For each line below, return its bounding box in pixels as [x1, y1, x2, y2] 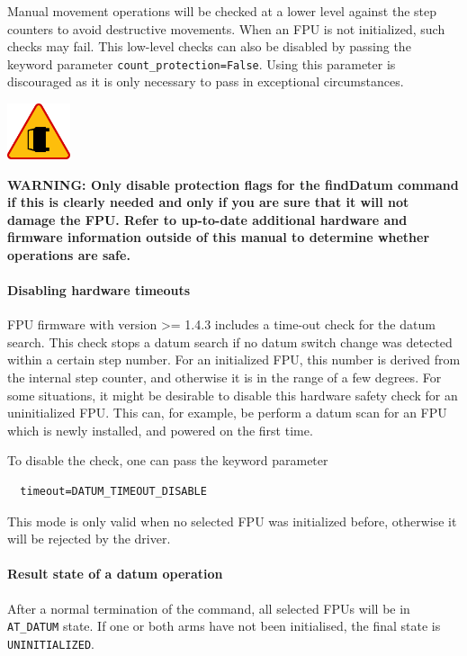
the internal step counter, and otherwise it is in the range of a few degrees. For [7, 368, 442, 387]
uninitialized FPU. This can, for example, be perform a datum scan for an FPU [7, 403, 447, 422]
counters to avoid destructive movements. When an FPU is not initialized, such [7, 19, 445, 38]
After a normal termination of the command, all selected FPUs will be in [7, 598, 410, 617]
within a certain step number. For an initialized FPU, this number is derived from [7, 350, 461, 369]
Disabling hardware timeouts [7, 281, 191, 300]
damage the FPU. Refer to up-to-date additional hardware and [7, 210, 408, 229]
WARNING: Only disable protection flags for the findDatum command [7, 175, 459, 193]
